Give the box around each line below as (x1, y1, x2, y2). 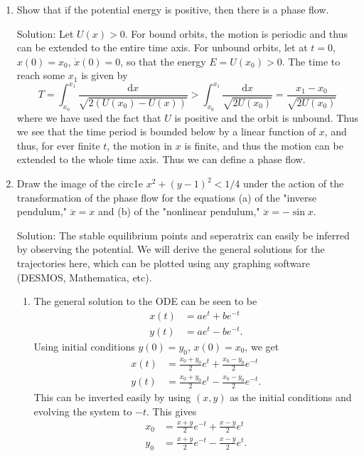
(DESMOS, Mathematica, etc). (16, 269, 152, 284)
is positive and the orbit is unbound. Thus (174, 110, 358, 125)
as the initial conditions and (230, 390, 352, 405)
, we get (245, 339, 279, 354)
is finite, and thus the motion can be (184, 138, 343, 152)
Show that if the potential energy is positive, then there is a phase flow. (16, 2, 329, 16)
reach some (16, 68, 65, 83)
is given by (81, 68, 128, 83)
